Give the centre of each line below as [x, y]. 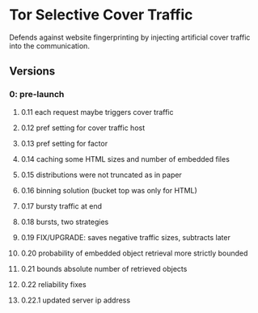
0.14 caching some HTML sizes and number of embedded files [125, 159]
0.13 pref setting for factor [64, 143]
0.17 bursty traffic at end [61, 206]
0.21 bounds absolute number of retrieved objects [104, 269]
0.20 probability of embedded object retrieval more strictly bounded [134, 253]
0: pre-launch [37, 95]
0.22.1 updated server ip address [76, 300]
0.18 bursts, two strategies [65, 222]
